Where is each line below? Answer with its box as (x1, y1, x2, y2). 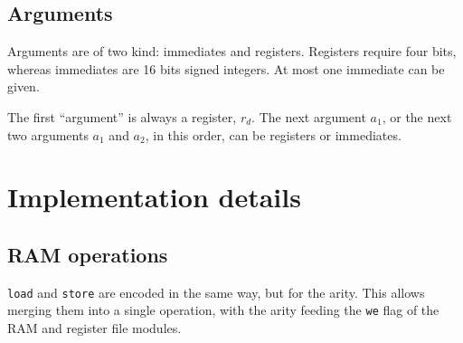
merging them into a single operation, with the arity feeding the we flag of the (7, 300, 439, 319)
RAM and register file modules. (7, 319, 182, 338)
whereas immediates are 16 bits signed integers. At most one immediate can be (7, 59, 445, 78)
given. (7, 77, 40, 96)
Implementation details (7, 178, 301, 215)
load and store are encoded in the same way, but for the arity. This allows (7, 282, 425, 301)
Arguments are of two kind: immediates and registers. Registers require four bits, (7, 42, 457, 61)
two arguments (7, 125, 89, 144)
